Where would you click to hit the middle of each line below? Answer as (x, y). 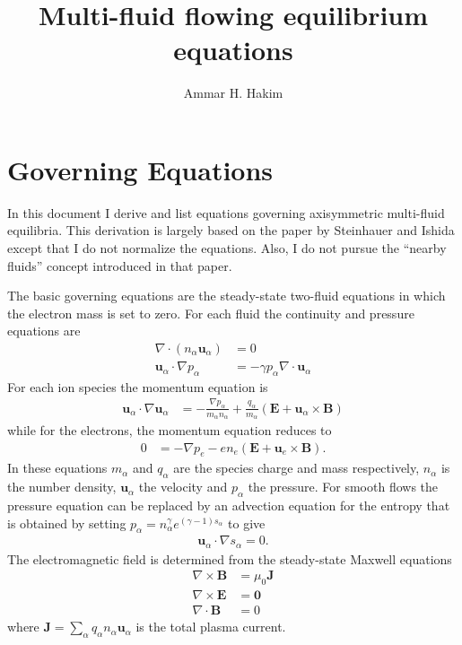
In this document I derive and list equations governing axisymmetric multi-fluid (226, 212)
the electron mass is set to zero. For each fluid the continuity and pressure (211, 313)
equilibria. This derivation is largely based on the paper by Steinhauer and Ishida (231, 230)
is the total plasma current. (211, 627)
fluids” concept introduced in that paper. (120, 265)
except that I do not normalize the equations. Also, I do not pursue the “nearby (227, 248)
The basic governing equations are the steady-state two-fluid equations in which (227, 296)
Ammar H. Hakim (233, 93)
